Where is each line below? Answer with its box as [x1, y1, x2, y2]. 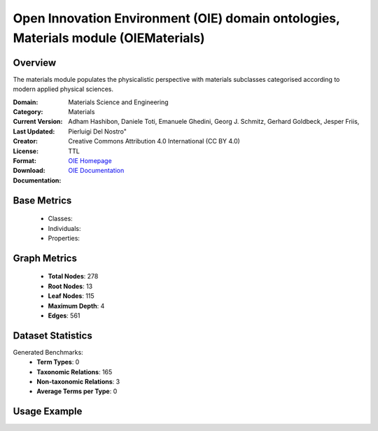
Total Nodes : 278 [48, 272, 99, 281]
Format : [13, 156, 36, 164]
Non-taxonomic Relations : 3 [36, 378, 120, 386]
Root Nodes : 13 [48, 282, 93, 290]
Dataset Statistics [13, 330, 92, 341]
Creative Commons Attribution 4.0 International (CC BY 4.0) [68, 137, 241, 146]
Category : [13, 108, 43, 116]
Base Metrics [13, 195, 72, 206]
